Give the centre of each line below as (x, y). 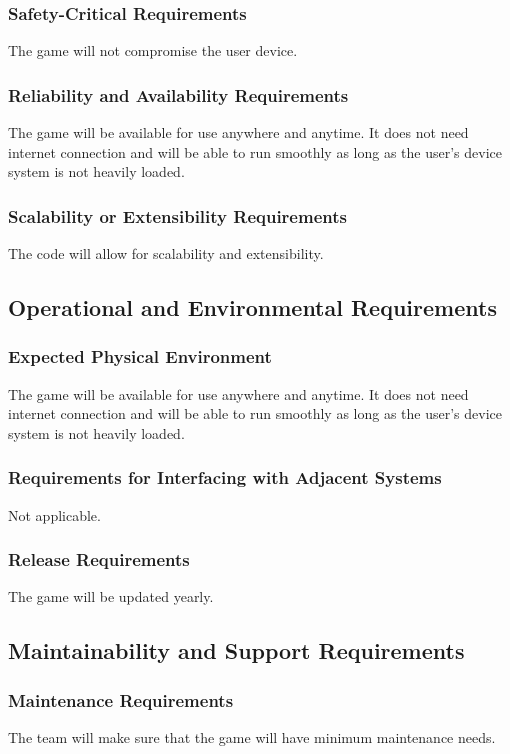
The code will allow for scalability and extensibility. (166, 253)
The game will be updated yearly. (111, 596)
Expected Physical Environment (140, 356)
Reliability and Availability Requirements (178, 94)
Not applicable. (54, 514)
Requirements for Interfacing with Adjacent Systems (225, 477)
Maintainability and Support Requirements (236, 650)
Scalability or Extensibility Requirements (177, 215)
